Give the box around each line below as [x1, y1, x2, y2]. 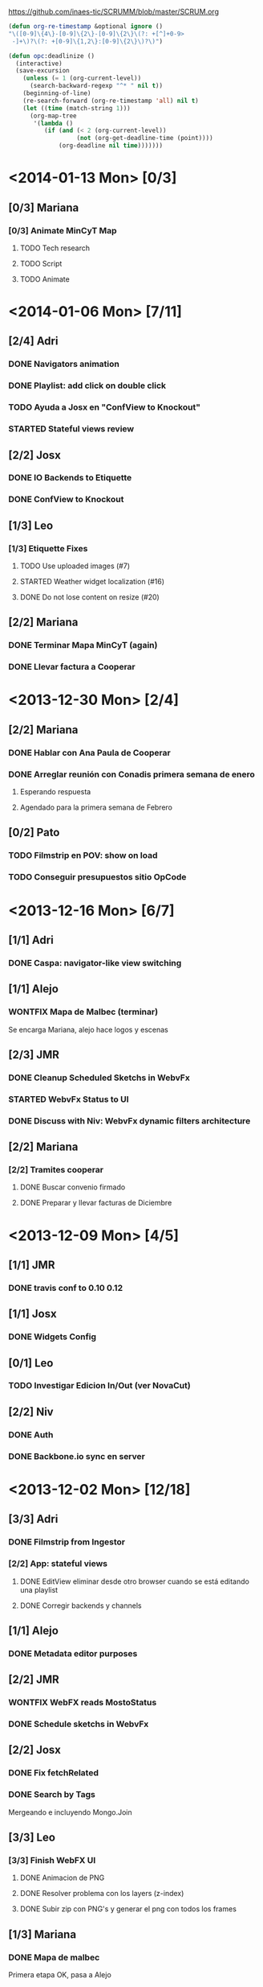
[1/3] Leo [8, 518, 54, 532]
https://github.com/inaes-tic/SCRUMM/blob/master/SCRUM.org [8, 7, 219, 16]
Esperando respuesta [19, 787, 91, 797]
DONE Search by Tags [8, 1789, 96, 1800]
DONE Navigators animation [8, 358, 120, 369]
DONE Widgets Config [8, 1331, 97, 1342]
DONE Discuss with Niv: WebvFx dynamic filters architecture [8, 1115, 251, 1126]
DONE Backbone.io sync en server [8, 1450, 146, 1461]
